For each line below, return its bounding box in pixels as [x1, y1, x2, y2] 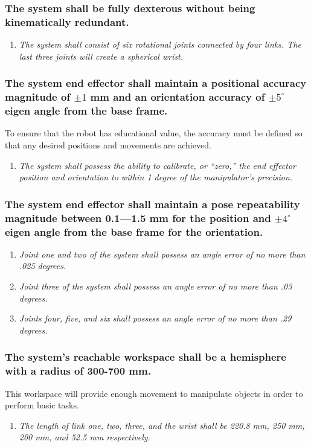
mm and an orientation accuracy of [90, 89, 265, 104]
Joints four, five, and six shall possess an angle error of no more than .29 [19, 312, 292, 325]
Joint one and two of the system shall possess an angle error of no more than [19, 247, 306, 260]
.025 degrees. [19, 259, 66, 272]
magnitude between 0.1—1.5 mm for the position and [5, 210, 271, 225]
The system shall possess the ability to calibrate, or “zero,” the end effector [19, 159, 296, 171]
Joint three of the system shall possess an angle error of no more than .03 [19, 280, 292, 293]
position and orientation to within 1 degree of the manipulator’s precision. [19, 171, 293, 183]
